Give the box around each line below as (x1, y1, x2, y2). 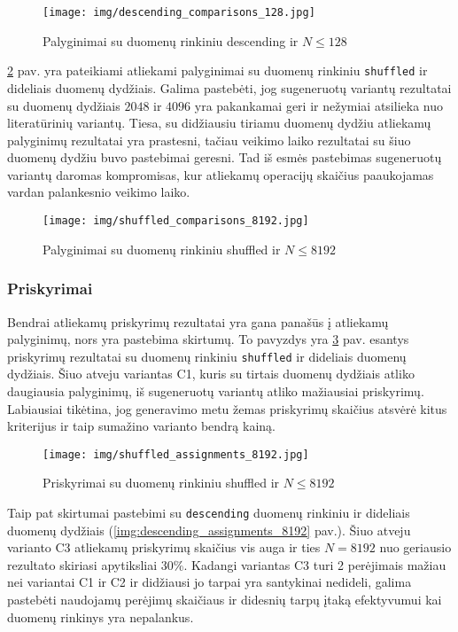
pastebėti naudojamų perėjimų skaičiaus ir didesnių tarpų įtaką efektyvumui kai (7, 590, 442, 609)
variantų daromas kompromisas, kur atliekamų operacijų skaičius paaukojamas (7, 165, 434, 183)
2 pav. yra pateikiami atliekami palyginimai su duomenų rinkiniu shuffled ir (7, 61, 428, 80)
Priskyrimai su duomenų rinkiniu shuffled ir (43, 473, 280, 492)
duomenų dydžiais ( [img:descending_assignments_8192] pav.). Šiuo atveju (7, 520, 411, 539)
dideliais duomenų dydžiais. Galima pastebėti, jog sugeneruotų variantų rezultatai (7, 78, 452, 97)
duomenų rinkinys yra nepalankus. (7, 607, 194, 626)
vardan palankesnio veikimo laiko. (7, 183, 190, 201)
